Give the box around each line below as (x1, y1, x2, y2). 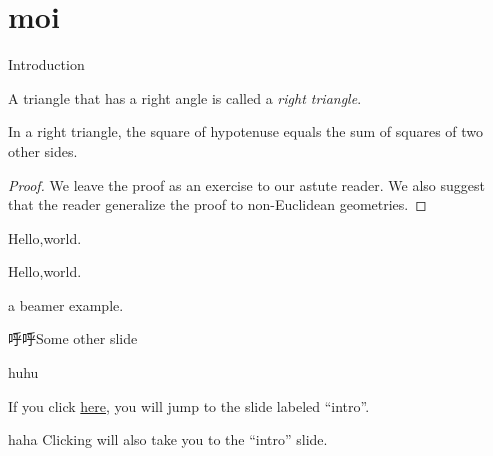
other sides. (8, 140, 78, 161)
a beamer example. (8, 294, 124, 315)
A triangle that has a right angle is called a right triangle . (8, 87, 362, 108)
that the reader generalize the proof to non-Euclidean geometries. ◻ (8, 194, 427, 215)
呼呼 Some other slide (8, 328, 138, 349)
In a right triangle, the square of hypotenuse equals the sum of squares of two (8, 121, 484, 142)
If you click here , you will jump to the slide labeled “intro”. (8, 395, 370, 416)
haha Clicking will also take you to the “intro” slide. (8, 429, 328, 450)
